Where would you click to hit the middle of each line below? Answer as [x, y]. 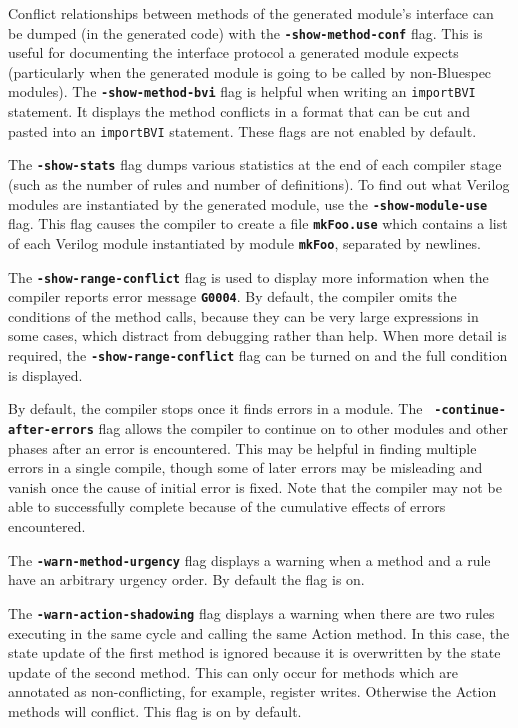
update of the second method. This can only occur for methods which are [233, 671]
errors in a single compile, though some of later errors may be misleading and [245, 467]
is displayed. [45, 374]
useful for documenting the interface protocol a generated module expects [233, 52]
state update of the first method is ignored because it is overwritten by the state [254, 652]
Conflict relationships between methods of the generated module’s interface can [251, 13]
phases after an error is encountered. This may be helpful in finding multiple [242, 447]
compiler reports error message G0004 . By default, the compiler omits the [232, 296]
